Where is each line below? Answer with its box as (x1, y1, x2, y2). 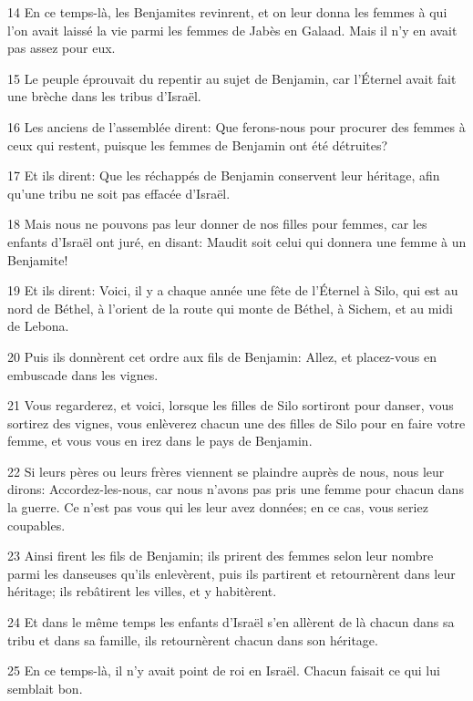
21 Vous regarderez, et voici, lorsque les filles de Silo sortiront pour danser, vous (7, 396, 454, 415)
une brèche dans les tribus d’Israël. (7, 87, 201, 106)
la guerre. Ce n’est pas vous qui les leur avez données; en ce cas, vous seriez (7, 498, 428, 517)
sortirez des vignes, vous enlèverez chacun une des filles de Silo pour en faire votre (7, 413, 466, 432)
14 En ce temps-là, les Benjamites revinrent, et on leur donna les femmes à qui (7, 3, 447, 21)
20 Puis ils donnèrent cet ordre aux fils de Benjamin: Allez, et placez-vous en (7, 346, 437, 366)
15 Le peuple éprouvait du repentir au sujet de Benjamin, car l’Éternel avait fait (7, 68, 457, 88)
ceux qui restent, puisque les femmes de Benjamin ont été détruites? (7, 135, 388, 154)
